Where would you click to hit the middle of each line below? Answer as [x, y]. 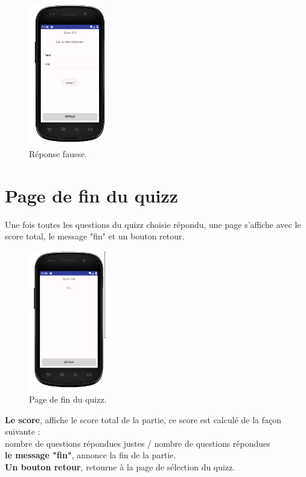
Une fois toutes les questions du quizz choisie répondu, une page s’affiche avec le [153, 224]
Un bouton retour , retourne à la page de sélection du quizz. [120, 467]
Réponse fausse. [58, 153]
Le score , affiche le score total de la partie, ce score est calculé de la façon [143, 419]
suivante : [23, 431]
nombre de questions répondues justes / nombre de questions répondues [138, 443]
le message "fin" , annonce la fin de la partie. [91, 455]
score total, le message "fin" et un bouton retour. [95, 236]
